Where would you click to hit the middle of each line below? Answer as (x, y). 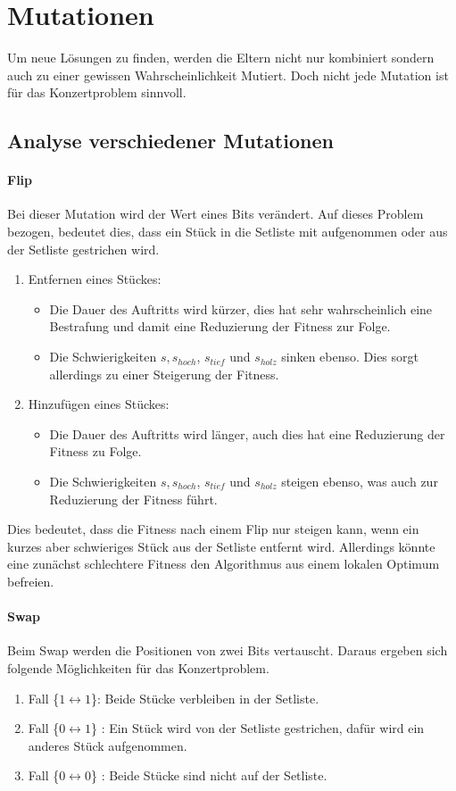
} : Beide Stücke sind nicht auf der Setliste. (209, 775)
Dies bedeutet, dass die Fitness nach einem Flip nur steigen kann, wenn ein (213, 529)
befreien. (31, 581)
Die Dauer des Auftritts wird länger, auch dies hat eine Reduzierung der (247, 433)
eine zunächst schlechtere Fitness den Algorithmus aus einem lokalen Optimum (224, 564)
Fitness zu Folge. (95, 451)
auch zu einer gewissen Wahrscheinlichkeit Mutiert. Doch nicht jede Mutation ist (228, 75)
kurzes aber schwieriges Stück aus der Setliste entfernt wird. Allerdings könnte (221, 546)
